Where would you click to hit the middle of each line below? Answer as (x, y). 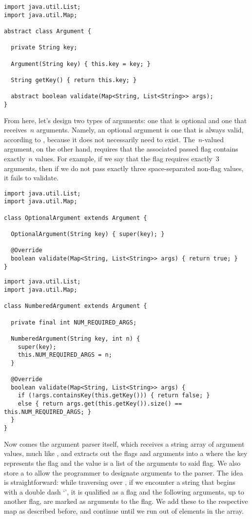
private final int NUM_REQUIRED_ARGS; (74, 322)
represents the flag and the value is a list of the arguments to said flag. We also (122, 463)
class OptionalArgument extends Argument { (76, 218)
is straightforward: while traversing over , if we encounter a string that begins (120, 482)
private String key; (44, 48)
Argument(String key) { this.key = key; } (81, 64)
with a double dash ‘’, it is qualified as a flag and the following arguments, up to (124, 491)
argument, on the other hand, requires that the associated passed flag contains (121, 149)
